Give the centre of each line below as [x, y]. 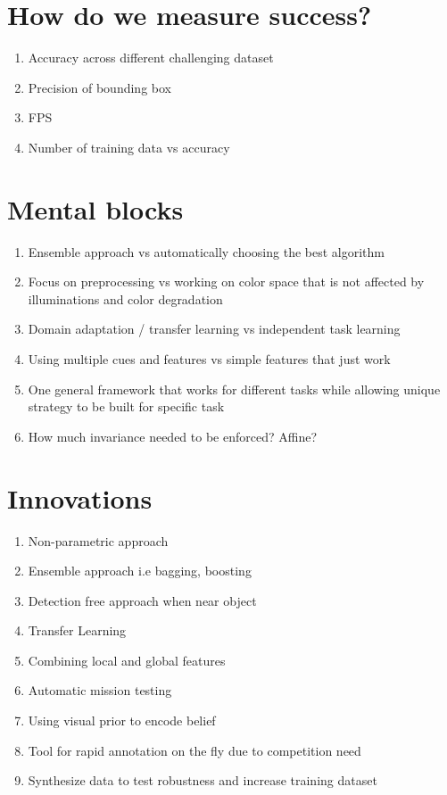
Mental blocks [95, 208]
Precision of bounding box [99, 87]
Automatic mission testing [100, 690]
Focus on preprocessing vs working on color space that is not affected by [226, 282]
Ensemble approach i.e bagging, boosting [140, 571]
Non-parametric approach [98, 540]
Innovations [80, 497]
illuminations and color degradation [125, 298]
